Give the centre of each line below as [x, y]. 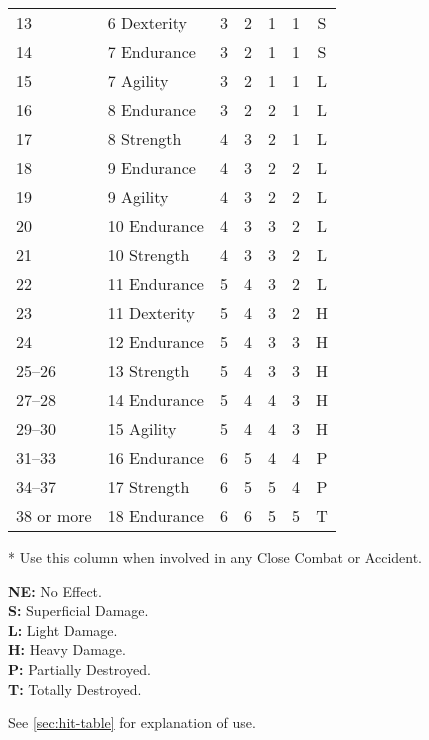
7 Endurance [151, 51]
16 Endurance [155, 457]
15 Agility [142, 428]
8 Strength [144, 138]
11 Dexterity [151, 312]
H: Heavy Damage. [67, 649]
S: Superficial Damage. [78, 610]
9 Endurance [151, 167]
